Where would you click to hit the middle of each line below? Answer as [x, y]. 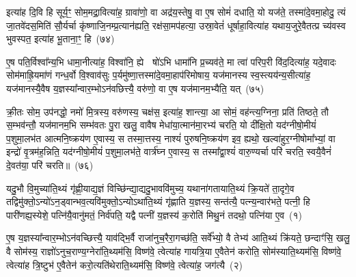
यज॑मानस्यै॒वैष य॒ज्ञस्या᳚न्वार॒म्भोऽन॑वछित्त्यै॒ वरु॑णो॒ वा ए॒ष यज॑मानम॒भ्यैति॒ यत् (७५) [135, 88]
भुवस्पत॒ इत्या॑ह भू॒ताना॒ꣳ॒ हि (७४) [60, 39]
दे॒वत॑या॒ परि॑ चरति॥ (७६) [50, 164]
